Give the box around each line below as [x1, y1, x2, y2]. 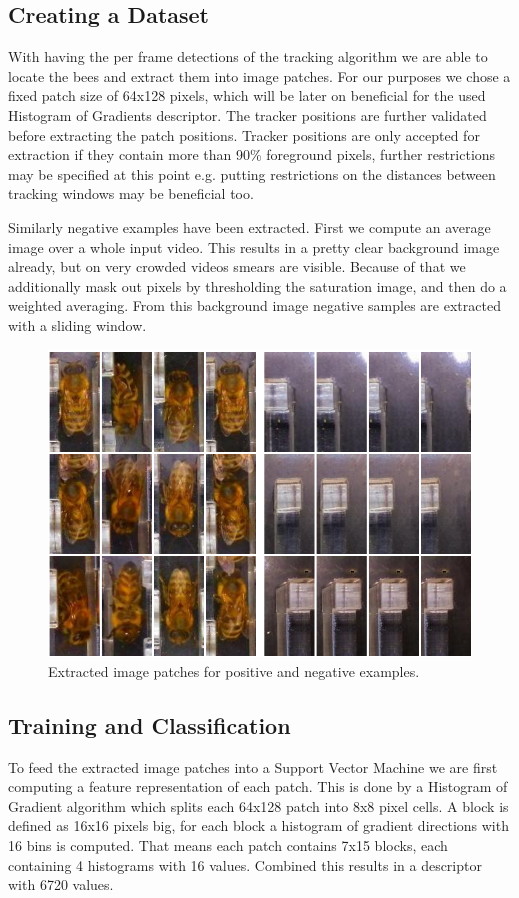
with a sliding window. [8, 314, 147, 335]
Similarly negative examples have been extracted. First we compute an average [8, 216, 491, 237]
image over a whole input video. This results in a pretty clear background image [8, 236, 500, 257]
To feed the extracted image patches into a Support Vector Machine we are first [8, 756, 498, 777]
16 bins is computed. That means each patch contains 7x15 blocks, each [8, 835, 448, 856]
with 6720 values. [8, 874, 114, 895]
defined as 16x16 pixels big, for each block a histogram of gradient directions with [8, 815, 509, 836]
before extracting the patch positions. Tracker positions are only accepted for [8, 124, 480, 145]
